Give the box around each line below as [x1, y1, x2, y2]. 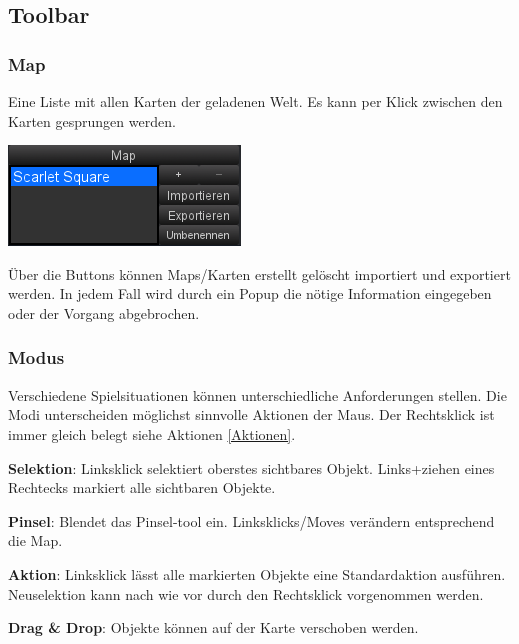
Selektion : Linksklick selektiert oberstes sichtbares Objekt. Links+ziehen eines [8, 457, 495, 478]
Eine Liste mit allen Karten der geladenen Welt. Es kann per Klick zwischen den [8, 91, 503, 111]
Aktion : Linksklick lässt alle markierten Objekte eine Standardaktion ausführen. [8, 563, 506, 584]
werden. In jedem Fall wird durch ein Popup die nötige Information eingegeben [8, 283, 492, 304]
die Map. [8, 530, 63, 551]
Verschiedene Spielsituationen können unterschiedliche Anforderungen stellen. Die [8, 384, 507, 405]
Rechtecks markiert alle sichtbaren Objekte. [8, 477, 276, 498]
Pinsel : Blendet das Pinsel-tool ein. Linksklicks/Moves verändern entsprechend [8, 510, 495, 531]
